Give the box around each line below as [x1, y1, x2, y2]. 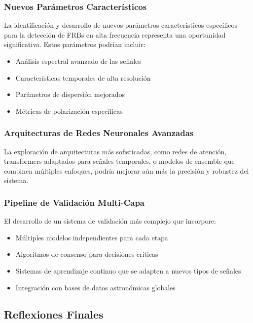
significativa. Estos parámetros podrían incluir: [4, 39, 145, 49]
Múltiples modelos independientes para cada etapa [15, 232, 168, 242]
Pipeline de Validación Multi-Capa [4, 196, 145, 208]
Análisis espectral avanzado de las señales [15, 56, 141, 66]
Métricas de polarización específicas [15, 105, 123, 116]
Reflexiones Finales [4, 306, 104, 322]
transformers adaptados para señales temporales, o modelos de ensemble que [4, 156, 235, 166]
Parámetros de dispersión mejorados [15, 89, 125, 99]
